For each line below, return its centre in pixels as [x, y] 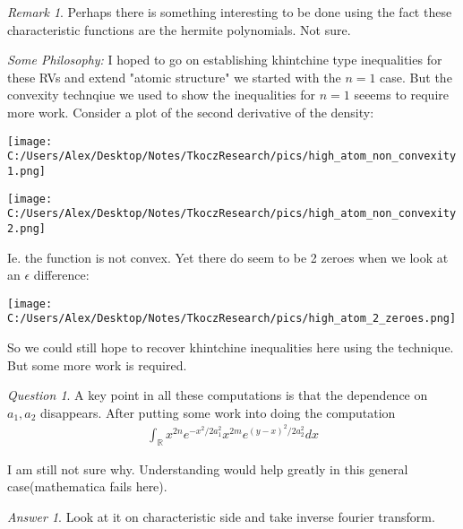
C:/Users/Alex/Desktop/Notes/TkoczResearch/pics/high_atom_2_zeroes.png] [232, 319]
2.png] [26, 228]
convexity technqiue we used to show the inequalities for [162, 95]
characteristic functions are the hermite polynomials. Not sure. [179, 29]
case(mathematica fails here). [87, 486]
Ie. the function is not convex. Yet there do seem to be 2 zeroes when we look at [228, 257]
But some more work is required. [97, 364]
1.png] [26, 171]
